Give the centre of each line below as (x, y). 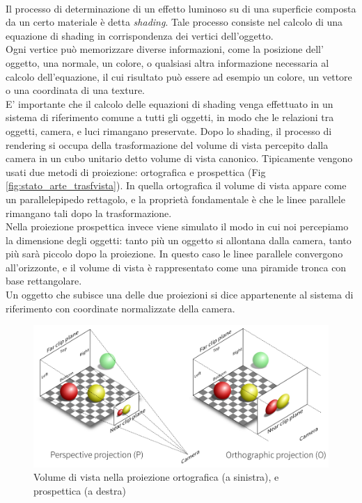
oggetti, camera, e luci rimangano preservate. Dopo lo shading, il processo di (169, 130)
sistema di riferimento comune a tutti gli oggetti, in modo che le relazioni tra (170, 117)
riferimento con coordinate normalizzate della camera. (120, 308)
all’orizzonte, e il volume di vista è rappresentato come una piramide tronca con (176, 267)
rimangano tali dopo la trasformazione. (89, 213)
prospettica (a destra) (80, 490)
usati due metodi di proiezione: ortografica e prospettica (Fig (136, 171)
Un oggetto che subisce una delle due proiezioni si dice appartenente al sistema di (180, 295)
